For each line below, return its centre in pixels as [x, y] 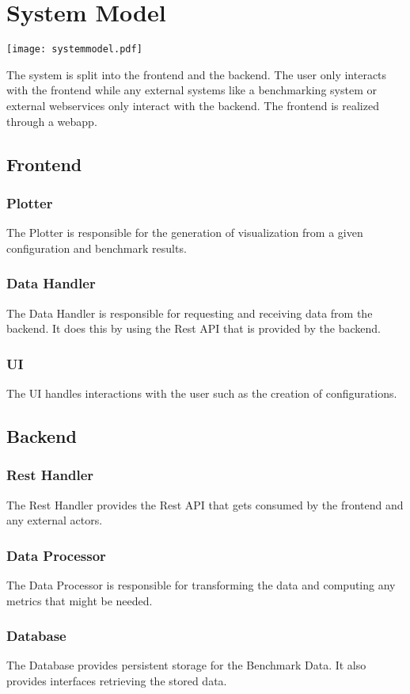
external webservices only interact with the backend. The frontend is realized [193, 105]
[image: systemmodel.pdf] [74, 50]
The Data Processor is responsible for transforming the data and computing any [201, 584]
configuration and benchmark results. [97, 248]
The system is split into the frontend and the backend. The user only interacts [197, 74]
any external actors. [55, 520]
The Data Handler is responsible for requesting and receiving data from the [190, 313]
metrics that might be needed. [80, 600]
